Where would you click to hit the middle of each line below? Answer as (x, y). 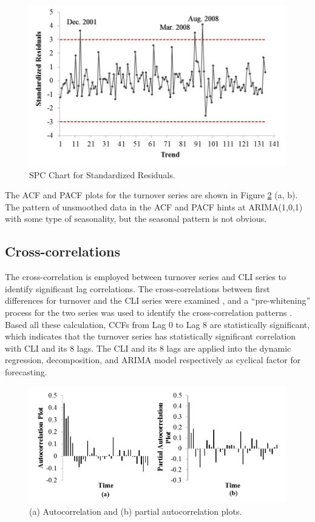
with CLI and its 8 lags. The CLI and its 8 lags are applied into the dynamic (148, 348)
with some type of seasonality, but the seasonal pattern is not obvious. (136, 219)
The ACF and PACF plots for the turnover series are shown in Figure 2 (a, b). (151, 195)
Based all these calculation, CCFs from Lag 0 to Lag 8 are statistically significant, (157, 324)
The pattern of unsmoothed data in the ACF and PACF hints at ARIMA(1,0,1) (154, 206)
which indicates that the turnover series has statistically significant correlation (151, 336)
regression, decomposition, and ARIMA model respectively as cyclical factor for (153, 360)
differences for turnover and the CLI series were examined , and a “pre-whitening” (158, 300)
